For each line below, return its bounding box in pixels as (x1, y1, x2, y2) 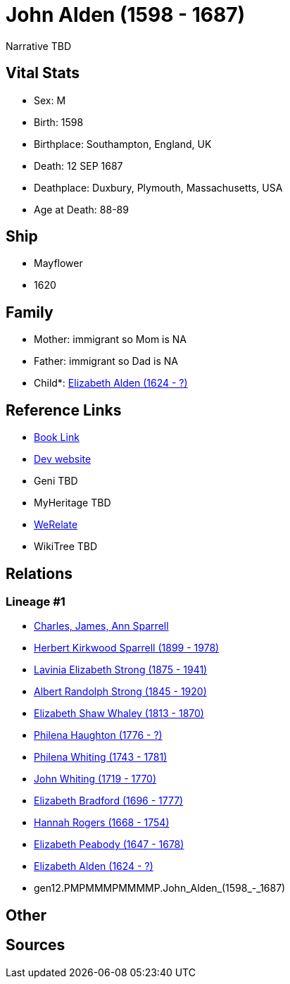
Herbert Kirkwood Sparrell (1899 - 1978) (34, 642, 220, 654)
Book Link (34, 431, 80, 444)
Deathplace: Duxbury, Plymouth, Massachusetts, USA (34, 181, 283, 194)
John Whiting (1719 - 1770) (34, 773, 157, 785)
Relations (6, 564, 73, 583)
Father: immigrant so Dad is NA (34, 355, 178, 368)
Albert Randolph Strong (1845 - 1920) (34, 685, 207, 698)
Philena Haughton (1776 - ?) (34, 729, 163, 742)
